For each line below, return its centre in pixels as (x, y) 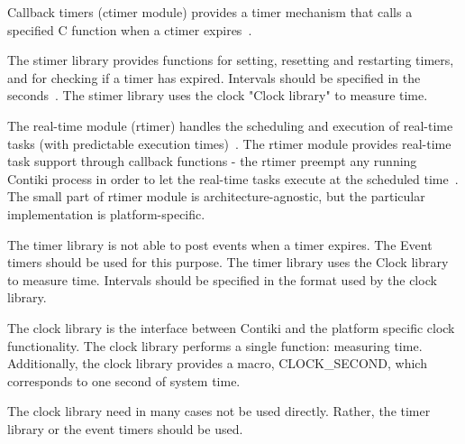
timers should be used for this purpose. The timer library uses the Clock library (228, 262)
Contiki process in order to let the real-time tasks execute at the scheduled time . (233, 178)
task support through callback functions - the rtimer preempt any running (212, 161)
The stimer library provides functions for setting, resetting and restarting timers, (231, 60)
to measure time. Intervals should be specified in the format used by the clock (222, 279)
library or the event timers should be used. (125, 428)
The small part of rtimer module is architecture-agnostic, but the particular (216, 196)
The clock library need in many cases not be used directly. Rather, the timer (219, 411)
